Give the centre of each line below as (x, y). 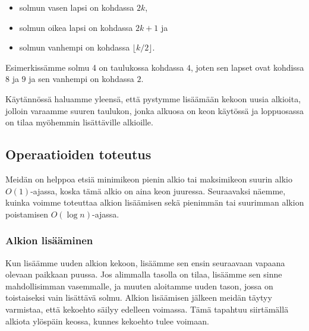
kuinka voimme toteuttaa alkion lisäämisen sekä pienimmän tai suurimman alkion (155, 202)
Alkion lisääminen (49, 240)
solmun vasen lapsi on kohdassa (77, 7)
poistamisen (27, 214)
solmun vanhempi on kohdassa (75, 47)
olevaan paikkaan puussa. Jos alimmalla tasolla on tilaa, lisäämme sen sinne (144, 274)
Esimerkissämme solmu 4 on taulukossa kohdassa (95, 67)
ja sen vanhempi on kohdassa (81, 79)
